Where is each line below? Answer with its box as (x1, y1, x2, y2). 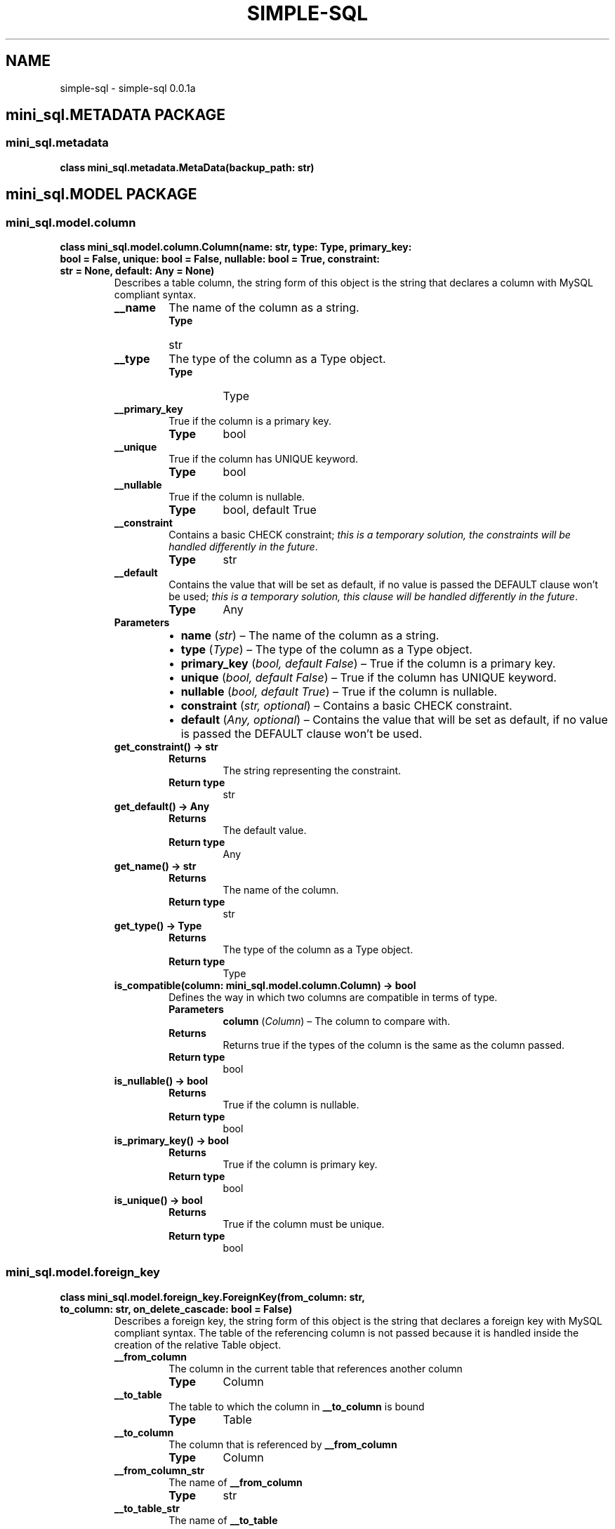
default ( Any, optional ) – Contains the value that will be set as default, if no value (180, 713, 608, 727)
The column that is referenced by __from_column (168, 1438, 397, 1450)
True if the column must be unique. (223, 1218, 385, 1231)
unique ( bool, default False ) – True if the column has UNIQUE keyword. (180, 670, 557, 685)
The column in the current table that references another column (168, 1362, 463, 1375)
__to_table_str (114, 1502, 180, 1514)
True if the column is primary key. (223, 1158, 378, 1171)
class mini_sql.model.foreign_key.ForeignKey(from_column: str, (60, 1290, 365, 1303)
